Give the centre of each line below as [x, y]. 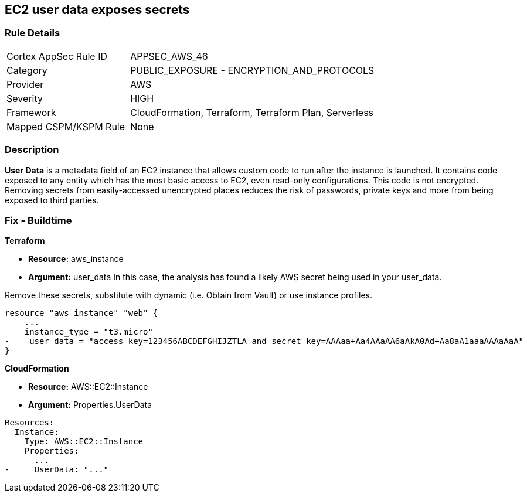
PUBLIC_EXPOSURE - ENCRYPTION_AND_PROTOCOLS [252, 70]
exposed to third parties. [52, 200]
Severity [25, 98]
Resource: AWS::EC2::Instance [88, 387]
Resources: [30, 423]
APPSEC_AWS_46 [169, 56]
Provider [25, 84]
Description [32, 150]
